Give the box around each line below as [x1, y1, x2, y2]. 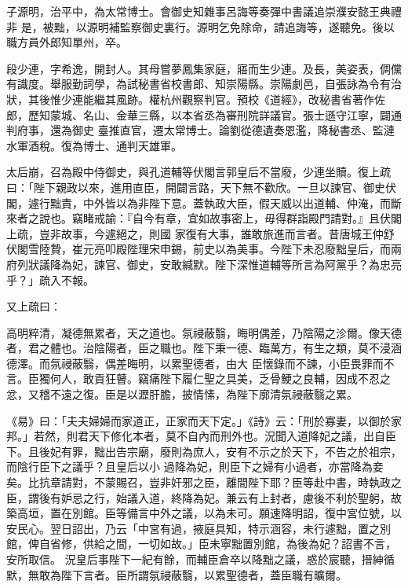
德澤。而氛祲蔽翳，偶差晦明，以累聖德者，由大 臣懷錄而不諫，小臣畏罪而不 [6, 355, 395, 371]
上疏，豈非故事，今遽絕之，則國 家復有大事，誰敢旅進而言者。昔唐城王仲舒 [6, 225, 395, 241]
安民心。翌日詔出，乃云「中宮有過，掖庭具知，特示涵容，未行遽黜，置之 [6, 520, 380, 536]
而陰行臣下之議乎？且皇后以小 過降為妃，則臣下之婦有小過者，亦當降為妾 [6, 458, 384, 475]
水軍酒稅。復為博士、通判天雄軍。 [6, 137, 182, 153]
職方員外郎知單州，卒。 [6, 34, 127, 50]
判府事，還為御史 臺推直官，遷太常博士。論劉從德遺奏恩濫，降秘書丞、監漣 [6, 122, 395, 138]
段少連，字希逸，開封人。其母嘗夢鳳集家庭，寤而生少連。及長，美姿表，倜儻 [6, 60, 402, 76]
